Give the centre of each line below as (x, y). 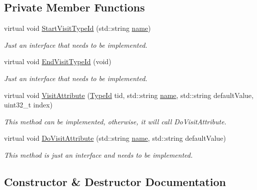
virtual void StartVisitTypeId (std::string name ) (78, 28)
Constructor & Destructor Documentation (115, 181)
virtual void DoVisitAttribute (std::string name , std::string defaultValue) (115, 138)
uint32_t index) (28, 105)
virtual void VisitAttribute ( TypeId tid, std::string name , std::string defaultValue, (129, 95)
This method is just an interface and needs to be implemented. (98, 154)
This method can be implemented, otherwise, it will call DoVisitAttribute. (115, 121)
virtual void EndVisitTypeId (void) (58, 61)
